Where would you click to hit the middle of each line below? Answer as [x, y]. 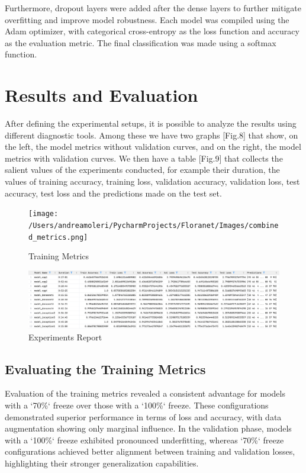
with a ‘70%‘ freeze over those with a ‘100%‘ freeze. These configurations [137, 405]
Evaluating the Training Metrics [105, 369]
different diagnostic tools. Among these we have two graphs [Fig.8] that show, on [152, 135]
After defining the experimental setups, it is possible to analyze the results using [151, 123]
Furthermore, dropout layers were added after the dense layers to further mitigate [153, 8]
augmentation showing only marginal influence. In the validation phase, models [148, 428]
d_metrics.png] [58, 237]
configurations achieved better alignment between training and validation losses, [150, 451]
